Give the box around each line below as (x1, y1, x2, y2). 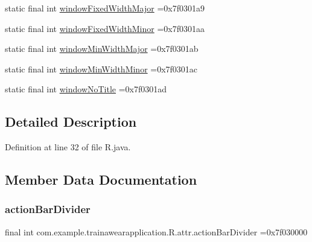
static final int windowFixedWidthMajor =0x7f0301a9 (5, 2, 205, 14)
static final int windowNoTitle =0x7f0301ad (5, 83, 167, 95)
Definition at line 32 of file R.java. (5, 141, 131, 153)
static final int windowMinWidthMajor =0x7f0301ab (5, 42, 199, 55)
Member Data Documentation (5, 170, 197, 189)
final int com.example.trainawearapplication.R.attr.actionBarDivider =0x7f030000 (5, 225, 308, 238)
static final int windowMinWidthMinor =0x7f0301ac (5, 62, 198, 75)
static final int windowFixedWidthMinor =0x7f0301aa (5, 22, 205, 34)
